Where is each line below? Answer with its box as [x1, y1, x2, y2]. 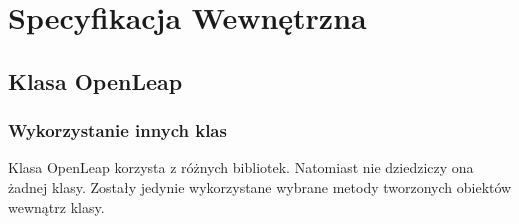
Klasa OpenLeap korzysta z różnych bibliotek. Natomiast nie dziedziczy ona [8, 157, 474, 178]
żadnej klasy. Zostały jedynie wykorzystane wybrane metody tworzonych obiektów [8, 176, 512, 197]
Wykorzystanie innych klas [8, 118, 227, 143]
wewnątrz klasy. [8, 196, 105, 217]
